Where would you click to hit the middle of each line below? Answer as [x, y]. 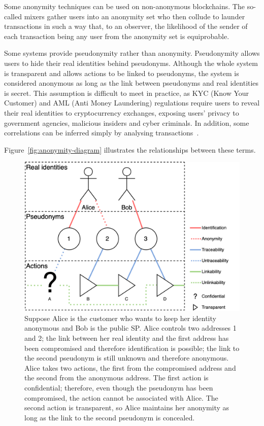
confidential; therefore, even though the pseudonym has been [119, 388]
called [13, 16]
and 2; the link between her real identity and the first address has [127, 338]
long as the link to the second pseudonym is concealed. [110, 417]
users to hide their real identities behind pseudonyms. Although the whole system [131, 63]
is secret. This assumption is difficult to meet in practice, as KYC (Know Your [127, 93]
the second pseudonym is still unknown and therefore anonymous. [127, 358]
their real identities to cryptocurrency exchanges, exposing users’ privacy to [122, 112]
